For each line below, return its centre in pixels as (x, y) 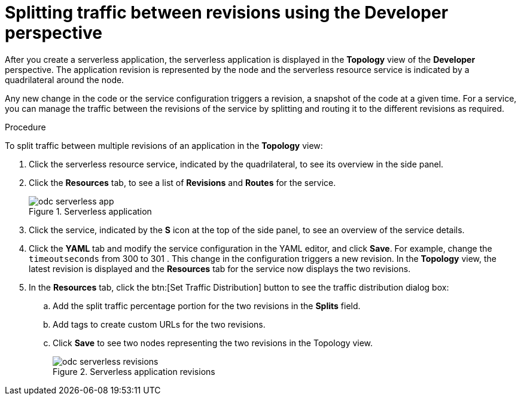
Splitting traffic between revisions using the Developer (227, 13)
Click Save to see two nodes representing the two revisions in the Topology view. (213, 343)
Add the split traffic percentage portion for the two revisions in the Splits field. (207, 306)
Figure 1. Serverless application (90, 211)
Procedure (25, 127)
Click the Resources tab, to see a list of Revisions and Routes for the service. (182, 182)
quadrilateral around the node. (65, 80)
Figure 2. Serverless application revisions (134, 371)
